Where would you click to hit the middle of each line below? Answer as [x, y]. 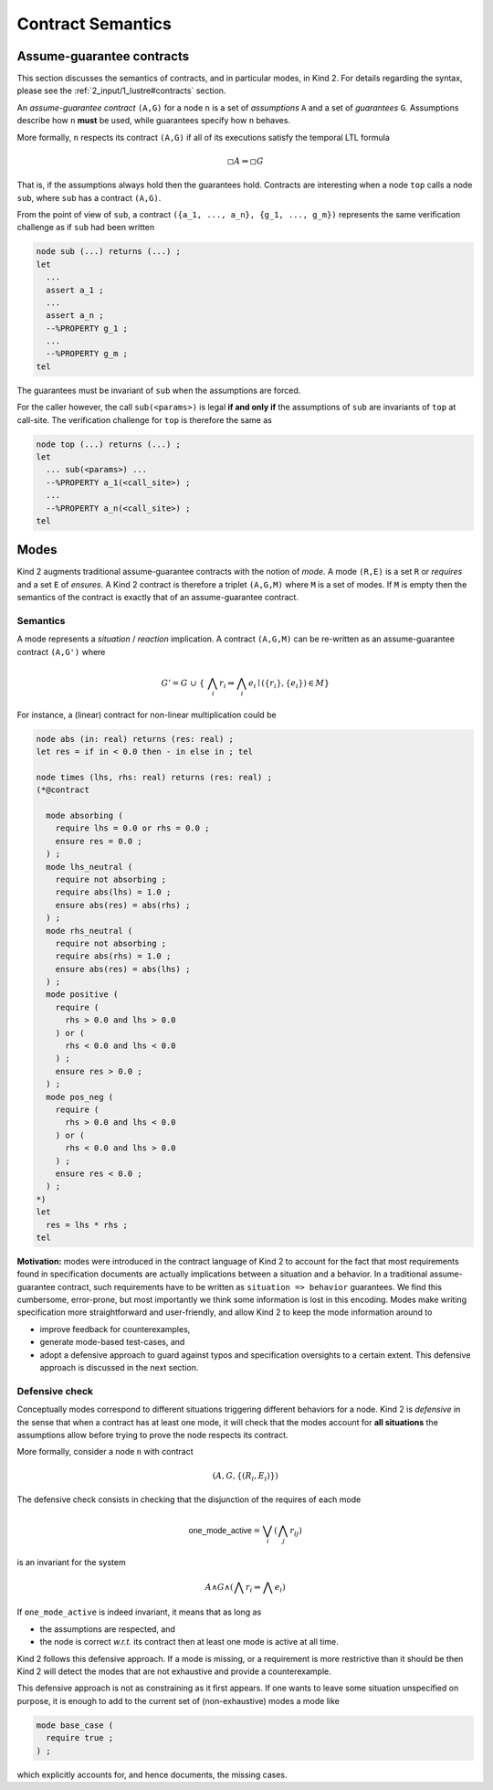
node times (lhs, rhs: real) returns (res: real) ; [154, 777]
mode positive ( [82, 995]
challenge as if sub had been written [86, 228]
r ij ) [296, 1532]
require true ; [80, 1738]
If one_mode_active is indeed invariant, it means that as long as [139, 1612]
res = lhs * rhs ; [87, 1225]
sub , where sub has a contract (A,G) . [89, 197]
